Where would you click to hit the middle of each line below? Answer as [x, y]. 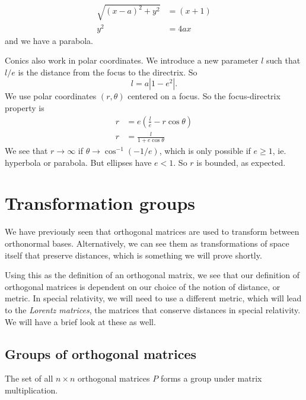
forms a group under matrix [211, 378]
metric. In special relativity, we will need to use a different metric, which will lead [153, 298]
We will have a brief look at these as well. [80, 321]
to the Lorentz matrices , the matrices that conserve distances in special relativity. [153, 309]
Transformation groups [100, 203]
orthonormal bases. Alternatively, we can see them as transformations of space [147, 243]
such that [283, 60]
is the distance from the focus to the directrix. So [108, 72]
